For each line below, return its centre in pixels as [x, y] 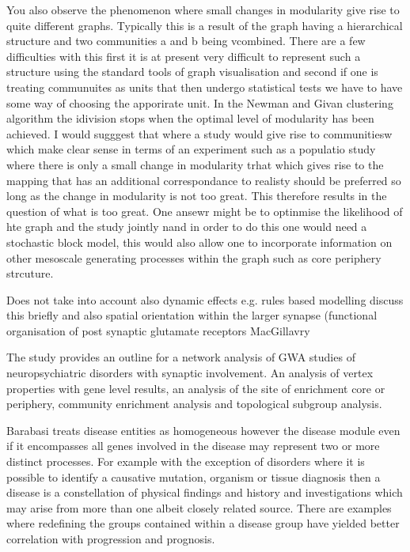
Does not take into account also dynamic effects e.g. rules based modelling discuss [205, 299]
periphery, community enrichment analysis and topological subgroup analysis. [194, 404]
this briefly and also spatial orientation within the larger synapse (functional [192, 315]
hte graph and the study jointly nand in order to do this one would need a [187, 227]
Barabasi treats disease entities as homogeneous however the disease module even [203, 430]
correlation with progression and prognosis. [111, 539]
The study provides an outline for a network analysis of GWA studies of [181, 357]
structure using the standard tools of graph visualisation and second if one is [192, 72]
